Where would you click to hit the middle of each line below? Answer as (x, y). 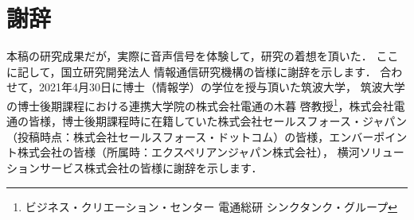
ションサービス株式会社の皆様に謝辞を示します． (135, 167)
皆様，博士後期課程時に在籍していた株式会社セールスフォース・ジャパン (217, 121)
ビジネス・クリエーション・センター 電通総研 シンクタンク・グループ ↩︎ (211, 206)
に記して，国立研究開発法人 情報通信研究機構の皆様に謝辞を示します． (191, 71)
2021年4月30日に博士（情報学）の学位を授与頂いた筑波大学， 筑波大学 (222, 87)
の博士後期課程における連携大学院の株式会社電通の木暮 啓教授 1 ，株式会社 (200, 104)
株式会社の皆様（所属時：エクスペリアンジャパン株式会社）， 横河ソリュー (211, 152)
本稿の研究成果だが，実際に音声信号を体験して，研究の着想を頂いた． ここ (203, 56)
